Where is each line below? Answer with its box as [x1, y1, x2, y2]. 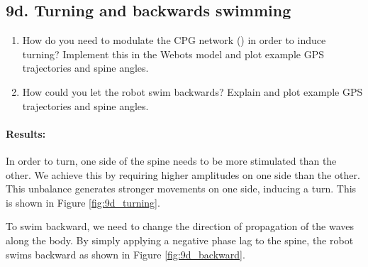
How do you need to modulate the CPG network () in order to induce [22, 33, 326, 48]
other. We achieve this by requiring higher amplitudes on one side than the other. [6, 167, 360, 182]
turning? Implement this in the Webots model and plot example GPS [22, 46, 324, 61]
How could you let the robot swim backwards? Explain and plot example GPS [22, 84, 363, 99]
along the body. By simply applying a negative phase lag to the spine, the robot [6, 232, 354, 247]
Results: [6, 126, 46, 141]
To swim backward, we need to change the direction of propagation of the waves [6, 219, 355, 234]
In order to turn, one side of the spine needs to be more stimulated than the [6, 153, 337, 168]
